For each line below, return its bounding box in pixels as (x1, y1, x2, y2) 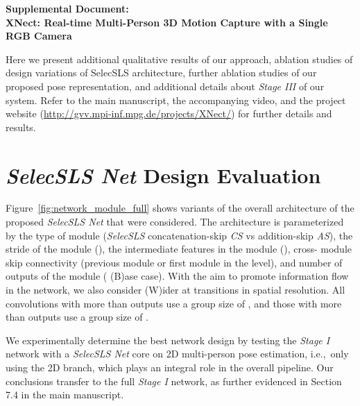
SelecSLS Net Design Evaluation (6, 160, 321, 189)
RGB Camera (6, 28, 72, 43)
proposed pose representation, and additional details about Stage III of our (6, 78, 325, 93)
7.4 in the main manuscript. (6, 387, 124, 402)
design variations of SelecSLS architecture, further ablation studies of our (6, 65, 317, 80)
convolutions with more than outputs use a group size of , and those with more (6, 296, 342, 310)
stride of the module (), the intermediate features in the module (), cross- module (6, 242, 352, 256)
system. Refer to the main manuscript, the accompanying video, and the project (6, 92, 346, 107)
